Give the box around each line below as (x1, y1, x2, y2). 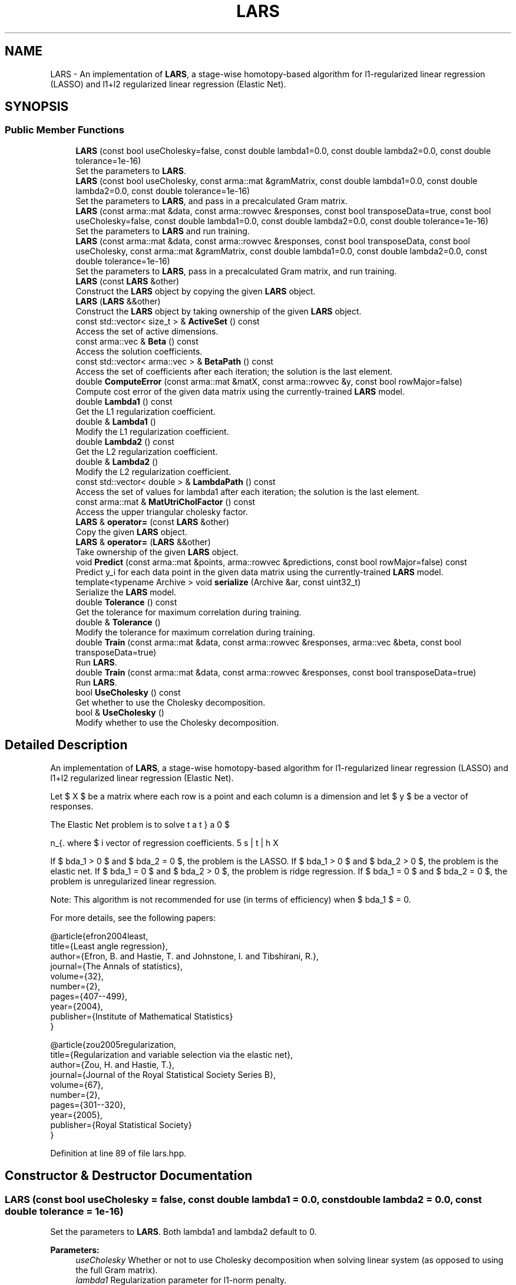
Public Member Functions (5, 124, 124, 136)
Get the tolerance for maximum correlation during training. (75, 607, 302, 617)
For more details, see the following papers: (50, 912, 216, 923)
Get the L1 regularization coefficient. (75, 406, 216, 417)
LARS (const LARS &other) (75, 276, 180, 286)
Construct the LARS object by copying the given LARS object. (75, 286, 316, 296)
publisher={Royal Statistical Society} (50, 1119, 192, 1130)
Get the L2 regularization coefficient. (75, 446, 218, 457)
